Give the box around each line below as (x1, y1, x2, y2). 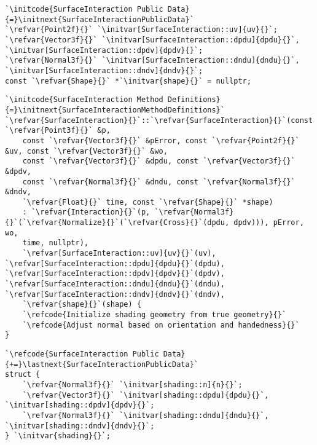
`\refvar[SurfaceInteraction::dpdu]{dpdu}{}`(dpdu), (5, 259, 225, 268)
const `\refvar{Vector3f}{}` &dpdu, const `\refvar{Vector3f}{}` (22, 157, 295, 166)
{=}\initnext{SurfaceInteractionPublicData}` (5, 15, 194, 24)
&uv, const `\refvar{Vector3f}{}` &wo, (5, 146, 168, 156)
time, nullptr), (22, 238, 89, 248)
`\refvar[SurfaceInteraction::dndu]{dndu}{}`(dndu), (5, 280, 225, 289)
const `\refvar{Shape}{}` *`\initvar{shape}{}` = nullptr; (5, 76, 251, 85)
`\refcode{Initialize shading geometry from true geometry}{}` (22, 310, 287, 320)
